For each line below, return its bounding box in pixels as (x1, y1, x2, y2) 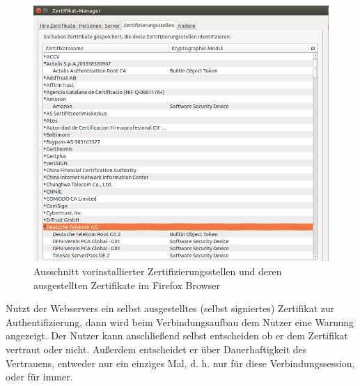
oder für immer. (6, 369, 73, 384)
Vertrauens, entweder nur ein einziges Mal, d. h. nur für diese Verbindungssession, (6, 355, 355, 370)
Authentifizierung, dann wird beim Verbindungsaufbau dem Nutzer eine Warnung (6, 314, 354, 329)
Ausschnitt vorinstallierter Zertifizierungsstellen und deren (33, 263, 282, 278)
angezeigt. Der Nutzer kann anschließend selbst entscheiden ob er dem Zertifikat (6, 328, 348, 343)
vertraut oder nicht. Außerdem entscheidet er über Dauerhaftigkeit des (6, 341, 307, 356)
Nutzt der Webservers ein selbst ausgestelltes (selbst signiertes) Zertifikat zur (6, 301, 335, 316)
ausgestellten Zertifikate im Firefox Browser (33, 277, 220, 292)
